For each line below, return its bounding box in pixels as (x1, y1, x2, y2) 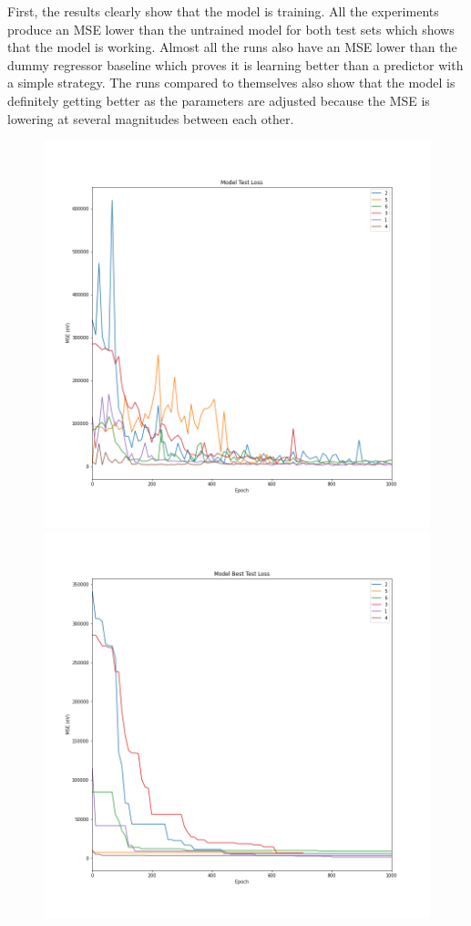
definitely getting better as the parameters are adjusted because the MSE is (7, 90, 430, 109)
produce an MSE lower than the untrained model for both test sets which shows (7, 19, 455, 38)
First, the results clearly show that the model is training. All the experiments (7, 2, 439, 20)
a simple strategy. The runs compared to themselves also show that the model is (7, 73, 456, 92)
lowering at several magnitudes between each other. (7, 109, 294, 128)
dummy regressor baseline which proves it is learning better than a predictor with (7, 55, 464, 74)
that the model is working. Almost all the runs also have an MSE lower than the (7, 37, 457, 57)
